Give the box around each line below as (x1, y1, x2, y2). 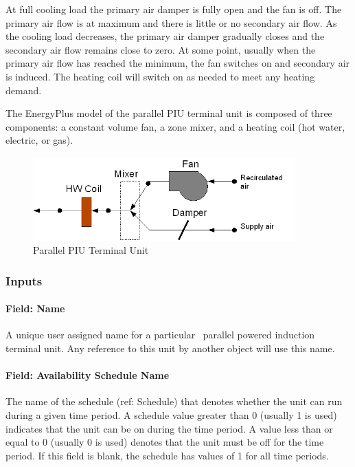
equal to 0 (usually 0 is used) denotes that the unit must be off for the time (5, 435, 324, 449)
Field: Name (5, 301, 65, 316)
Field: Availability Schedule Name (5, 368, 170, 382)
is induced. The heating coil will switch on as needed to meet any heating (5, 69, 315, 83)
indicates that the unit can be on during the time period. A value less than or (5, 421, 333, 435)
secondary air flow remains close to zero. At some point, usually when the (5, 42, 316, 56)
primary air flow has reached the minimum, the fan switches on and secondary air (5, 56, 350, 70)
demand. (5, 83, 42, 97)
